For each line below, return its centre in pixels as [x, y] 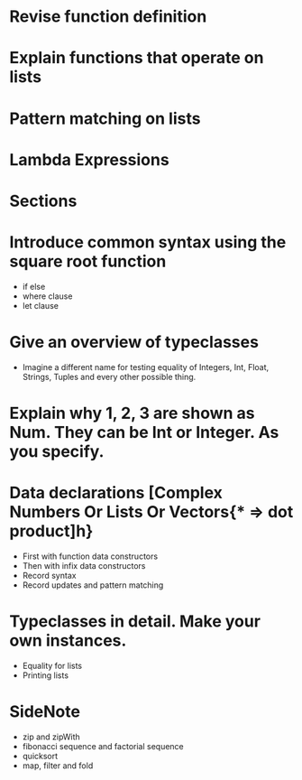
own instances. [68, 641]
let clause [40, 305]
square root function [88, 261]
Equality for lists [52, 665]
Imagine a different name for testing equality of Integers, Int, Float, [146, 367]
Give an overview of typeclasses [134, 343]
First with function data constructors [90, 556]
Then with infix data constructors [84, 565]
